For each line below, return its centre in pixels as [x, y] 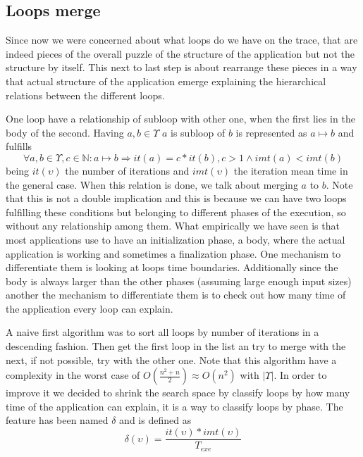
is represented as [271, 132]
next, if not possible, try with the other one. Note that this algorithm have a [171, 359]
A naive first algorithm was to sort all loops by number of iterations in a [162, 332]
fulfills [19, 146]
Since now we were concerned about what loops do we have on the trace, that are [182, 40]
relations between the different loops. [85, 95]
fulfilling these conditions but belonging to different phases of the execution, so [176, 212]
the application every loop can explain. [90, 308]
